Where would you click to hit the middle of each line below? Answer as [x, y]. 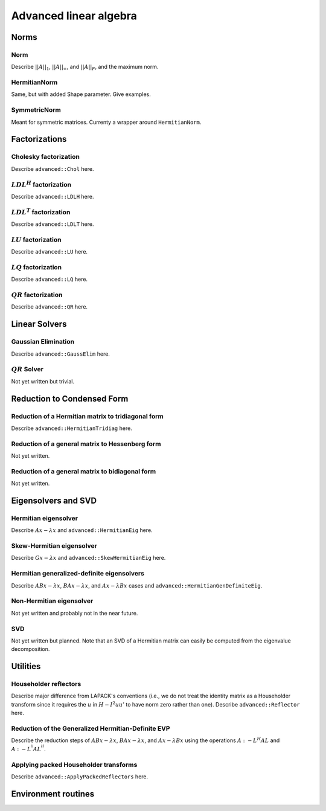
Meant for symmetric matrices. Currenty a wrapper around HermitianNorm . [106, 122]
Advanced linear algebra [74, 16]
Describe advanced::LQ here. [49, 279]
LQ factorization [37, 267]
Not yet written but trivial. [43, 381]
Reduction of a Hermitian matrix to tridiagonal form [88, 416]
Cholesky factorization [45, 157]
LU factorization [36, 240]
